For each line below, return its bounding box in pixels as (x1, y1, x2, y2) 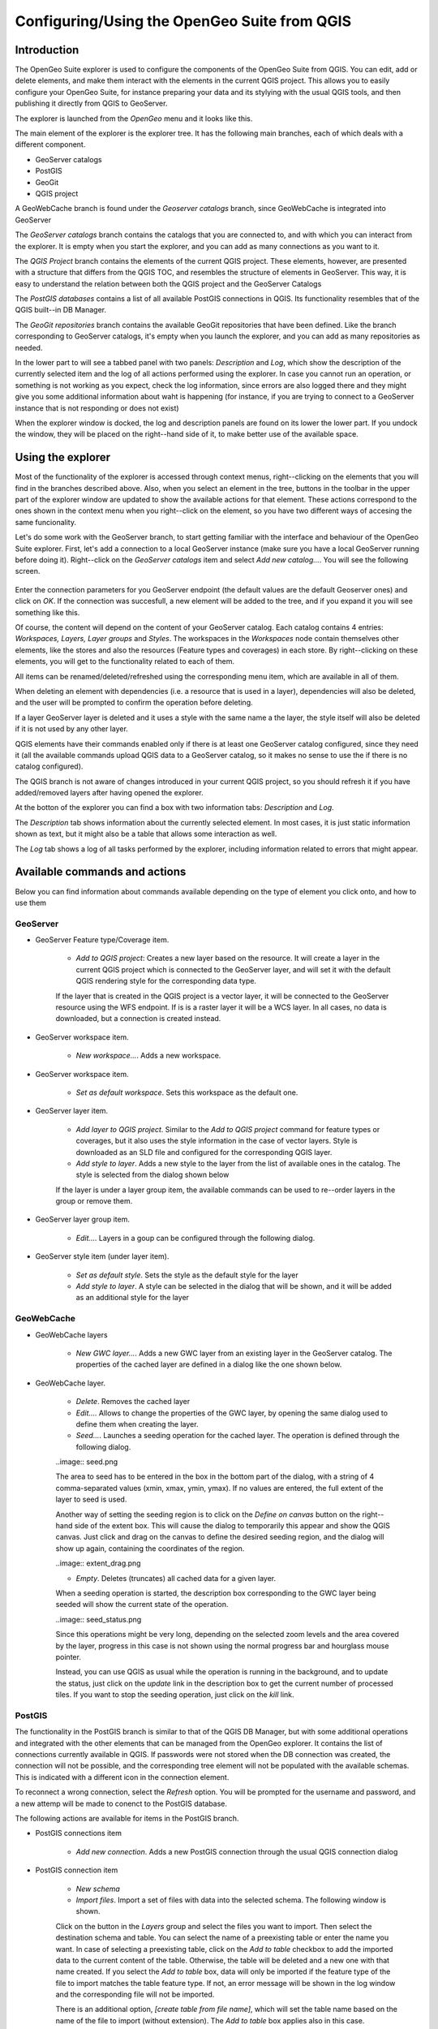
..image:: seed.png (55, 1457, 118, 1467)
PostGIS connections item (35, 1829, 122, 1838)
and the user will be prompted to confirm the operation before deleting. (15, 698, 253, 708)
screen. (15, 566, 41, 576)
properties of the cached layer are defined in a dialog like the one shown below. (75, 1359, 342, 1369)
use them (15, 898, 47, 907)
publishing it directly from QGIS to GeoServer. (15, 98, 168, 109)
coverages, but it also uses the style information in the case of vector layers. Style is (75, 1136, 359, 1146)
